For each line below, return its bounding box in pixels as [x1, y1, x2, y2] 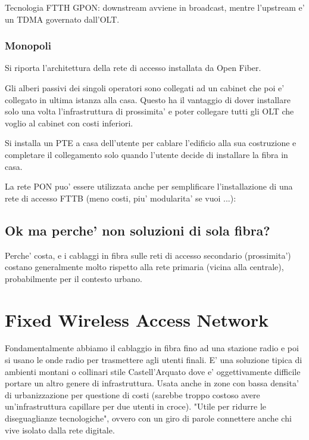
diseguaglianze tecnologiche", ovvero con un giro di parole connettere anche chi [5, 412, 292, 424]
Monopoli [5, 38, 51, 53]
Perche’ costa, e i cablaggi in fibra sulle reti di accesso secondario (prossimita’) [5, 249, 291, 261]
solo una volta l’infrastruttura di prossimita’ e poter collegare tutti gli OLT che [5, 105, 294, 117]
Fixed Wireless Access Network [5, 307, 269, 331]
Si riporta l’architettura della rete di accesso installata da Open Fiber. [5, 61, 261, 74]
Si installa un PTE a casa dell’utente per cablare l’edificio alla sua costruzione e [5, 137, 296, 149]
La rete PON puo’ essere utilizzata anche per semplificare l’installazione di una [5, 180, 293, 193]
